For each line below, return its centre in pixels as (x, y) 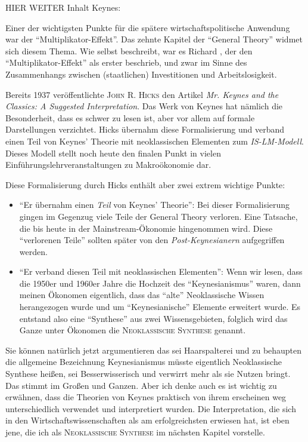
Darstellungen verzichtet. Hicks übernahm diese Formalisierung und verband (145, 129)
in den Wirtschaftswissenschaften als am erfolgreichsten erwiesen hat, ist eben (147, 420)
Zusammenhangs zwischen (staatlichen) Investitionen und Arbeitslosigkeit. (141, 74)
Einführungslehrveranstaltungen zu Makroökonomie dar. (108, 165)
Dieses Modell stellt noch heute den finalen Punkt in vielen (113, 153)
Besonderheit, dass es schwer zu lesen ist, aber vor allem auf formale (130, 117)
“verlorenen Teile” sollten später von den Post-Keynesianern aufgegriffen (152, 240)
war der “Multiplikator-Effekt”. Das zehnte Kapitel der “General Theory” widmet (154, 39)
